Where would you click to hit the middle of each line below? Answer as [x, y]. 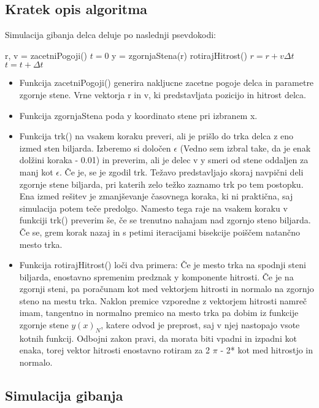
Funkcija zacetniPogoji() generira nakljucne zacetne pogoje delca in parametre [167, 83]
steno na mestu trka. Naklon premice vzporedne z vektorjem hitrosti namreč [163, 300]
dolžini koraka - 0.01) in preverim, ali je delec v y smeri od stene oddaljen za [164, 160]
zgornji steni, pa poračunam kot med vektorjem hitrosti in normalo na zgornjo [167, 289]
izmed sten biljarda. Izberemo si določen [95, 148]
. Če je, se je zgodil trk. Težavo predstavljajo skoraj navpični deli [181, 171]
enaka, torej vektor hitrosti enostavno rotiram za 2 [115, 350]
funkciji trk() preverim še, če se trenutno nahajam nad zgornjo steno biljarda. [165, 220]
